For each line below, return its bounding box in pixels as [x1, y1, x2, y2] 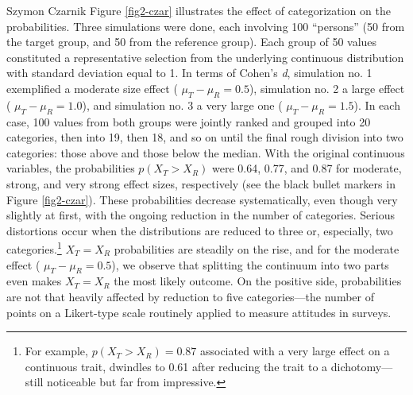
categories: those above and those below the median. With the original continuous [6, 144, 405, 161]
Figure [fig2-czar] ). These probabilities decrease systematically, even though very [6, 191, 398, 207]
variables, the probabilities [6, 160, 135, 176]
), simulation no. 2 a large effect [249, 79, 405, 96]
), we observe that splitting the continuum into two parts [111, 256, 389, 273]
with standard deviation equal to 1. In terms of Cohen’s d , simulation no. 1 [6, 64, 372, 81]
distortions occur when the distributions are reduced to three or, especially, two [6, 222, 393, 238]
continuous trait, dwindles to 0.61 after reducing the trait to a [25, 358, 328, 374]
